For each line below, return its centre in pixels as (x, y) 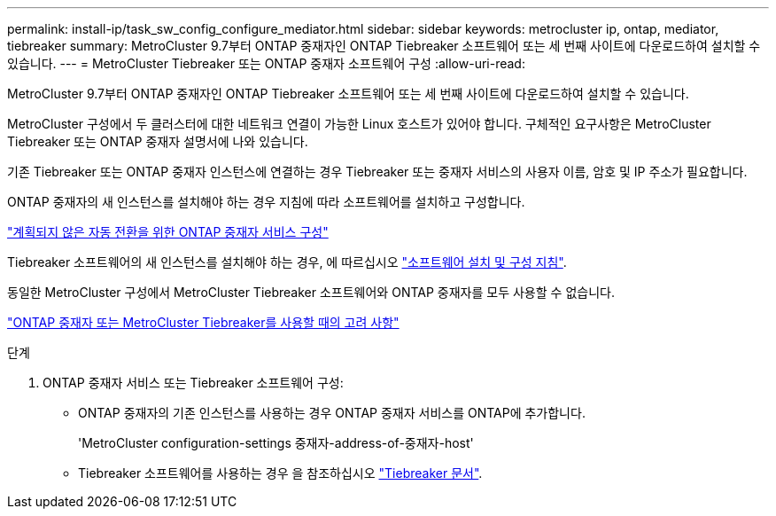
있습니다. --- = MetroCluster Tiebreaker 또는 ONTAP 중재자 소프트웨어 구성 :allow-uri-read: (266, 63)
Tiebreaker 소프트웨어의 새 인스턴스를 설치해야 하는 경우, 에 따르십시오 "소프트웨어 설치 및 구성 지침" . (287, 262)
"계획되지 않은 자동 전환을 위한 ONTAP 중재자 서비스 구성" (168, 232)
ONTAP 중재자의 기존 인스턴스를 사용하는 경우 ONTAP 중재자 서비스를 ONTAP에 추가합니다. (332, 413)
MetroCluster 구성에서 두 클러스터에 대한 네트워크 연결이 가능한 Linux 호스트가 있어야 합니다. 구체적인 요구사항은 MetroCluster (359, 124)
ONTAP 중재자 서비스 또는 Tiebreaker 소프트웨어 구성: (193, 383)
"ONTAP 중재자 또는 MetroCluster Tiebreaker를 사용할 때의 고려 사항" (203, 322)
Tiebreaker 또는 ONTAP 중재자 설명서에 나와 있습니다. (158, 141)
